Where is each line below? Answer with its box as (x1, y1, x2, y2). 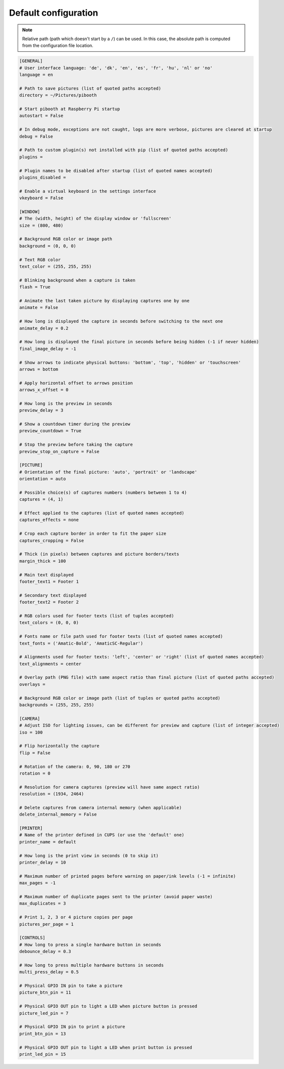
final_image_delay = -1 (19, 346, 77, 351)
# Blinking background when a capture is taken (19, 277, 135, 283)
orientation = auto (19, 476, 66, 482)
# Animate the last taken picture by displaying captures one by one (19, 298, 190, 303)
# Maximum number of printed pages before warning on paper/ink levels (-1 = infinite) (19, 873, 236, 879)
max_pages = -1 (19, 880, 56, 886)
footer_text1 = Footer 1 (19, 579, 79, 584)
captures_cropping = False (19, 537, 84, 543)
